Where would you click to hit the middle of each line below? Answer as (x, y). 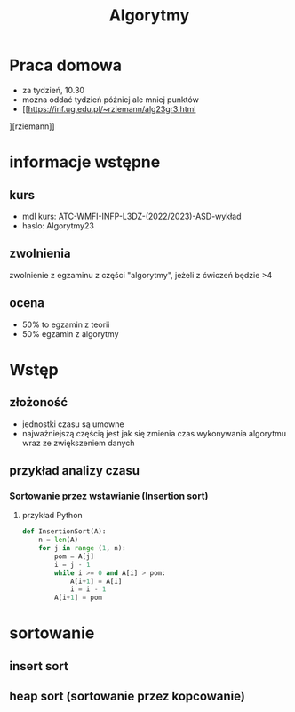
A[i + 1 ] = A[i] (96, 581)
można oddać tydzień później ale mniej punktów (111, 100)
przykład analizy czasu (75, 471)
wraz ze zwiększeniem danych (78, 443)
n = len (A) (59, 540)
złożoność (39, 402)
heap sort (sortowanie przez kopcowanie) (128, 696)
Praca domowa (66, 65)
